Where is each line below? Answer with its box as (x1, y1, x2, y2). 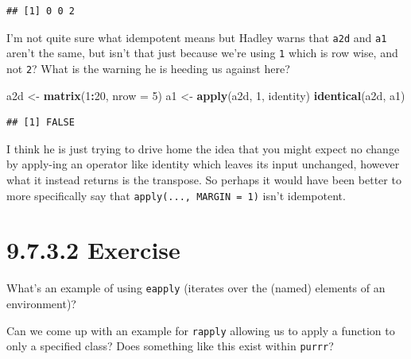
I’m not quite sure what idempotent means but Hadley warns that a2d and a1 (6, 29, 387, 45)
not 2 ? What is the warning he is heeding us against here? (6, 60, 290, 76)
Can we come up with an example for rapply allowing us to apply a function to (6, 322, 395, 338)
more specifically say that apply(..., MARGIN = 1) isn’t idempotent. (6, 187, 346, 203)
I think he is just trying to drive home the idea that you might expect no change (6, 140, 400, 156)
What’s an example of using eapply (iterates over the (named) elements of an (6, 280, 386, 296)
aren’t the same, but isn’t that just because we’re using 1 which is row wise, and (6, 44, 398, 61)
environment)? (6, 295, 76, 311)
